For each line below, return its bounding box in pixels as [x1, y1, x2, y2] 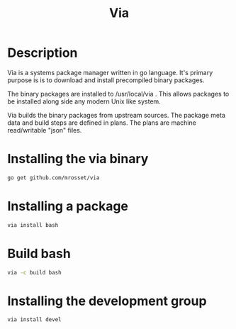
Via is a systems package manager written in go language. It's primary [7, 68, 213, 77]
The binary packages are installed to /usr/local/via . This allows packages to [7, 89, 230, 98]
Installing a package [7, 198, 129, 214]
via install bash [7, 221, 59, 228]
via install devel [7, 316, 62, 323]
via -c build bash [7, 269, 62, 276]
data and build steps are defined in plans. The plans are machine [7, 118, 196, 127]
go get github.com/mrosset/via [7, 174, 100, 182]
